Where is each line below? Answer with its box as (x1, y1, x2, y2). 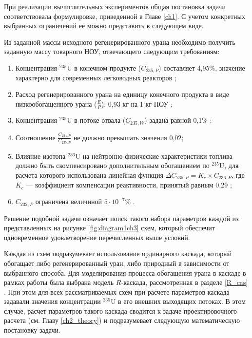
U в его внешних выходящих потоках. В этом (110, 296, 246, 306)
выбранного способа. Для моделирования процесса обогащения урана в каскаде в (4, 267, 246, 278)
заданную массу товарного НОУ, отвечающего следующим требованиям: (4, 46, 220, 56)
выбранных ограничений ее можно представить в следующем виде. (4, 20, 204, 31)
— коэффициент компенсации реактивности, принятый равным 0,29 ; (26, 180, 232, 190)
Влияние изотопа (15, 150, 66, 161)
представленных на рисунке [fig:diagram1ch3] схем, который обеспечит (4, 223, 215, 233)
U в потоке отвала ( (67, 115, 126, 125)
